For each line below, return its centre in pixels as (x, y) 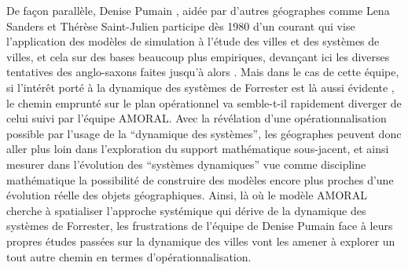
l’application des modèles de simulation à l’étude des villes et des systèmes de (193, 41)
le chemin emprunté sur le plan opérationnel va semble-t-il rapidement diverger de (204, 102)
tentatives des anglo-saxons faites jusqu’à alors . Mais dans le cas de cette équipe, (203, 72)
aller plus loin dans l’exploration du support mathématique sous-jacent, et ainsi (198, 149)
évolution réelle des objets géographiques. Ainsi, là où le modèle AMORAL (187, 195)
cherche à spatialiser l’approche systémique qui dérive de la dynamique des (186, 210)
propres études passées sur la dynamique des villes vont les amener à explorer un (201, 241)
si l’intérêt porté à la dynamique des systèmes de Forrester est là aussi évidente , (200, 87)
